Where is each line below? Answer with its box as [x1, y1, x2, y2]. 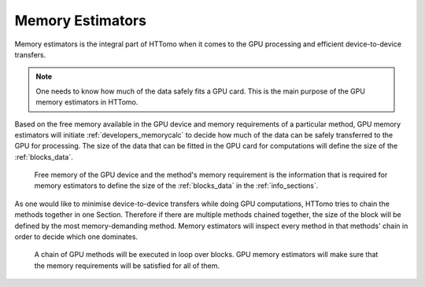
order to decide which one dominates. [14, 232, 138, 241]
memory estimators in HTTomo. [35, 98, 139, 107]
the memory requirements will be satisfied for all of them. [34, 260, 220, 270]
